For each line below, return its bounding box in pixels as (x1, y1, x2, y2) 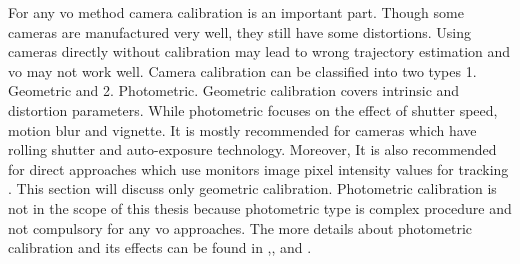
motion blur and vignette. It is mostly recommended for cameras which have (8, 119, 477, 140)
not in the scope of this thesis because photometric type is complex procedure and (8, 197, 512, 218)
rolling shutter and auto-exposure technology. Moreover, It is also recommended (8, 139, 497, 160)
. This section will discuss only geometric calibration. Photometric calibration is (8, 178, 497, 199)
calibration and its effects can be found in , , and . (8, 237, 312, 258)
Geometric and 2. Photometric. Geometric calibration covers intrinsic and (8, 80, 460, 101)
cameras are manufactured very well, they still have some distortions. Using (8, 21, 472, 42)
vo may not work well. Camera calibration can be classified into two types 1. (8, 60, 477, 81)
